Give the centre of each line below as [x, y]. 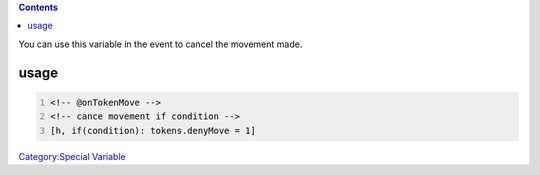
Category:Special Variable [72, 156]
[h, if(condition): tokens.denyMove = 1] [153, 130]
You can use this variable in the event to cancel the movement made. [160, 44]
